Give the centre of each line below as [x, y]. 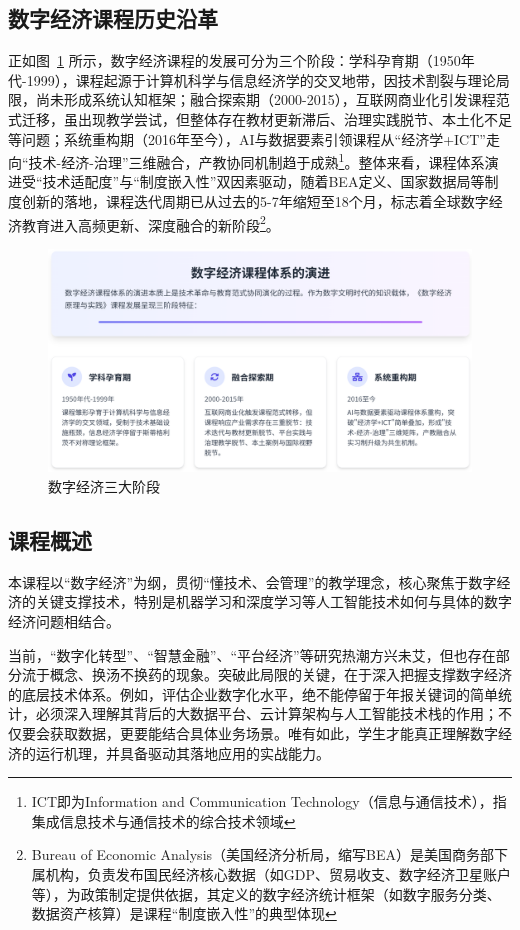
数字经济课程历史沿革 [113, 18]
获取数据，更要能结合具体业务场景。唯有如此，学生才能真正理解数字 [273, 733]
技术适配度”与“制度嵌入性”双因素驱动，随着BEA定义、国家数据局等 [263, 181]
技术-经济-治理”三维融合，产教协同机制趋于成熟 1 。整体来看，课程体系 [256, 160]
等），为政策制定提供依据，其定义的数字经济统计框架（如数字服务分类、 [266, 893]
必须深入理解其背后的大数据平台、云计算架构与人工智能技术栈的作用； [266, 713]
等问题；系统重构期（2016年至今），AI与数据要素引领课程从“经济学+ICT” [247, 138]
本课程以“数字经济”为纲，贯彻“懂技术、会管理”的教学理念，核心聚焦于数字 [252, 581]
